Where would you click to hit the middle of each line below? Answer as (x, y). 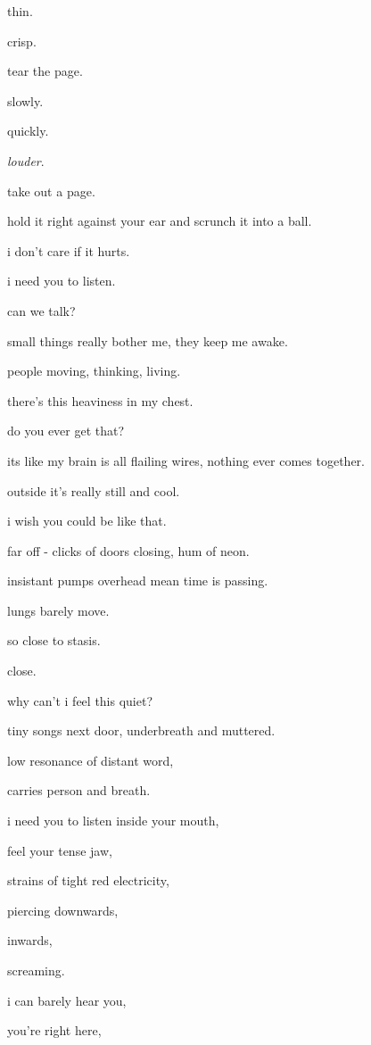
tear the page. (45, 71)
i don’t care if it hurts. (69, 250)
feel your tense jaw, (60, 850)
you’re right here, (54, 1030)
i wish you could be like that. (87, 521)
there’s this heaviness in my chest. (100, 400)
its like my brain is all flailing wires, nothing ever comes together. (186, 460)
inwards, (30, 940)
